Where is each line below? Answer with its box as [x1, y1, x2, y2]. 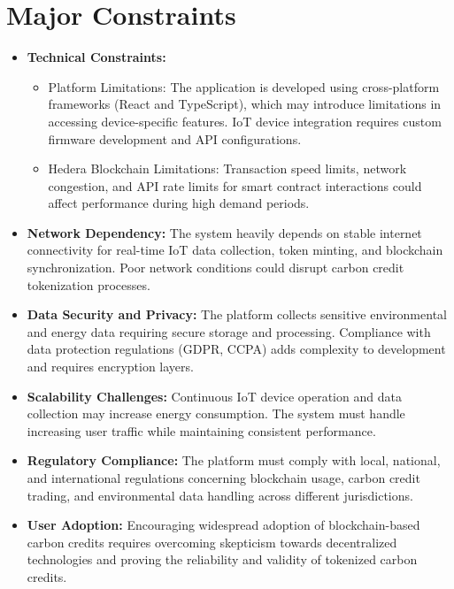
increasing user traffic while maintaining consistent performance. [27, 421, 376, 440]
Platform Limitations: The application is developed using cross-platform [48, 77, 440, 96]
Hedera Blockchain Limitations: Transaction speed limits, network [48, 159, 407, 178]
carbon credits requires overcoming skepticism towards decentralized [27, 532, 397, 551]
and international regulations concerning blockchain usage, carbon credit [27, 469, 420, 486]
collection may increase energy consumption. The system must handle [27, 404, 405, 423]
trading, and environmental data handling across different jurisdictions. [27, 486, 413, 504]
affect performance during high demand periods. [48, 194, 310, 212]
